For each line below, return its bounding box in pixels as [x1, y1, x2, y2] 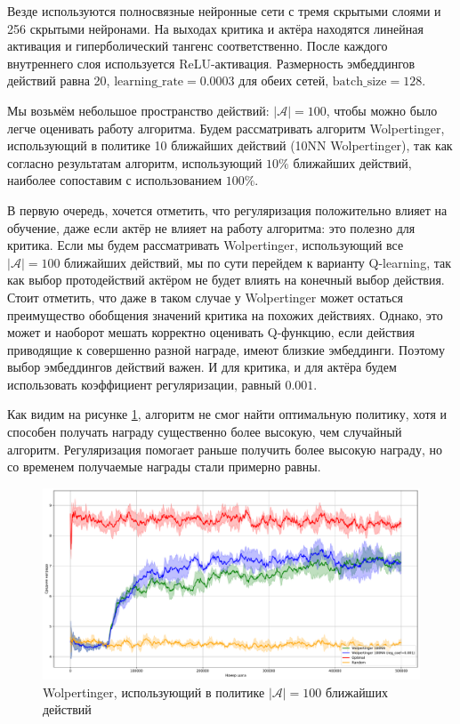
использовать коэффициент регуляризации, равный [7, 374, 281, 393]
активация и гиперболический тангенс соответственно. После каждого [7, 36, 388, 55]
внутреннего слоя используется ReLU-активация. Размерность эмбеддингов [7, 53, 416, 72]
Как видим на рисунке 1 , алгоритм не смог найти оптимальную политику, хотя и [7, 405, 448, 423]
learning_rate [114, 76, 184, 89]
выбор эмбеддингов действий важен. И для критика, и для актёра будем [7, 358, 397, 376]
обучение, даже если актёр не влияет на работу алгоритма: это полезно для [7, 218, 416, 237]
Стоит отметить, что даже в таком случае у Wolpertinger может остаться [7, 287, 403, 306]
